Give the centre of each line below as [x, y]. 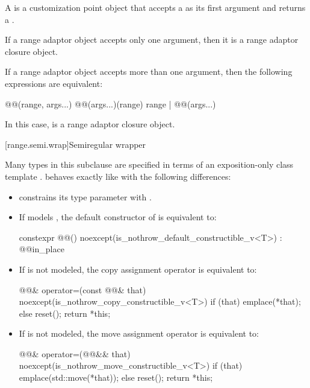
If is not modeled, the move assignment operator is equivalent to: [139, 333]
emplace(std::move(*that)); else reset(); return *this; [116, 377]
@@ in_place [42, 249]
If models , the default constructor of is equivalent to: [118, 217]
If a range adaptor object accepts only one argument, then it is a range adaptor [152, 40]
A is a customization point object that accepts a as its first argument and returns [155, 7]
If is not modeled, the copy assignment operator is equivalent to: [138, 269]
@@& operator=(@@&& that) [75, 353]
